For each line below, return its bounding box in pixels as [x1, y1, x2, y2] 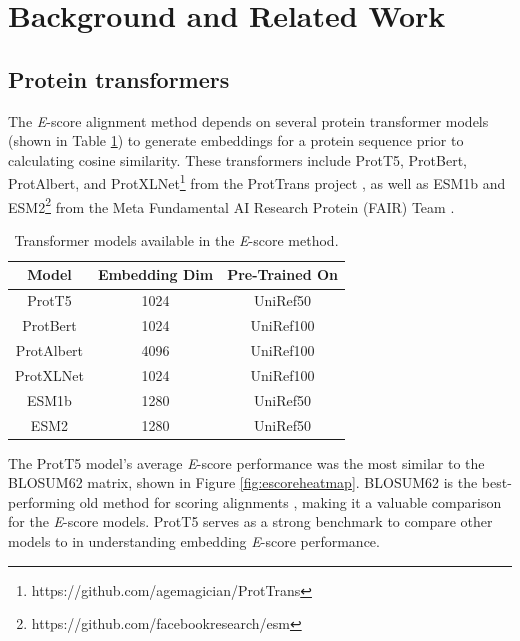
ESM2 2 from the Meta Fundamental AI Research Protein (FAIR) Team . [8, 193, 455, 217]
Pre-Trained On [227, 264, 338, 285]
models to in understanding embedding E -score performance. [8, 530, 380, 551]
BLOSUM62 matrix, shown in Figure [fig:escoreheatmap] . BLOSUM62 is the [8, 472, 478, 493]
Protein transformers [8, 63, 230, 94]
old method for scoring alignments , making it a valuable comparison [79, 491, 502, 512]
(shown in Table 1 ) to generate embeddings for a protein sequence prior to [8, 130, 464, 151]
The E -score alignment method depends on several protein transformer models [8, 110, 489, 131]
